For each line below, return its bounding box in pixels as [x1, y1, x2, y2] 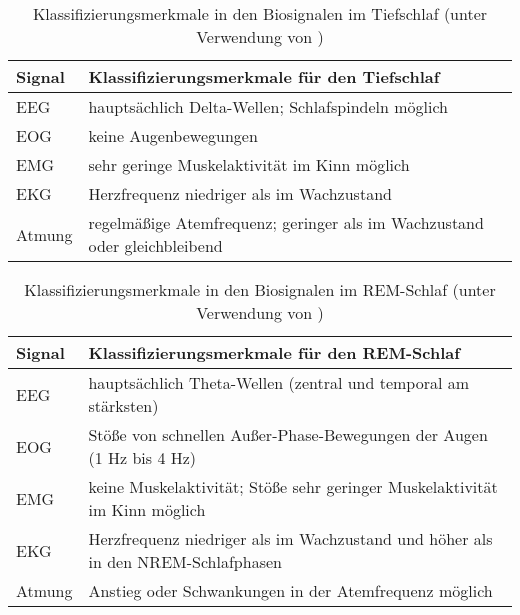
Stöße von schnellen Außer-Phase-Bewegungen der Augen [88, 423, 488, 446]
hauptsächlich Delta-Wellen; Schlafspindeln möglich [88, 95, 449, 118]
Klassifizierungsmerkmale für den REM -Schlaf [88, 341, 460, 364]
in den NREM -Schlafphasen [88, 550, 282, 573]
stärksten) [88, 394, 159, 417]
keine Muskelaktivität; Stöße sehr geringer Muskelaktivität [88, 475, 498, 498]
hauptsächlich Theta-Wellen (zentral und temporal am [88, 371, 470, 394]
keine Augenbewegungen [88, 124, 258, 147]
